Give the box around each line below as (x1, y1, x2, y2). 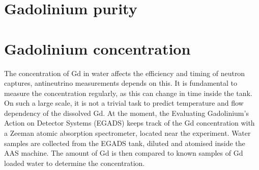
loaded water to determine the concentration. (4, 157, 145, 168)
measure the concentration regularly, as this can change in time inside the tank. (4, 87, 252, 98)
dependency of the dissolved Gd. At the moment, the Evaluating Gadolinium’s (4, 107, 249, 118)
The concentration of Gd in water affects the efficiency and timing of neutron (4, 67, 245, 78)
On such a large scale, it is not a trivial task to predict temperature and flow (4, 98, 244, 108)
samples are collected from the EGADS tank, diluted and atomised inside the (4, 137, 245, 148)
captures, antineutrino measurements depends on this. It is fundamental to (4, 78, 237, 88)
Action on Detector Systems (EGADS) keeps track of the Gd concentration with (4, 117, 255, 128)
